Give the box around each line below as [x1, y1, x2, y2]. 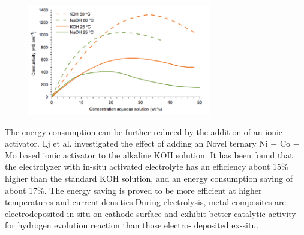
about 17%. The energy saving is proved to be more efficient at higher [5, 184, 262, 196]
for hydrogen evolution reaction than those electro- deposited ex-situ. [5, 219, 259, 231]
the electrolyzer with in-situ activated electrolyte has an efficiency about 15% [5, 160, 288, 173]
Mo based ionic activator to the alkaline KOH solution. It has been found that [5, 148, 293, 161]
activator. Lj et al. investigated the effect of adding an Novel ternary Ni [5, 137, 268, 149]
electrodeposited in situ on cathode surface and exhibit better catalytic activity [5, 207, 296, 219]
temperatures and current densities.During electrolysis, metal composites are [5, 196, 286, 208]
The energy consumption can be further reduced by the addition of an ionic [5, 125, 283, 138]
